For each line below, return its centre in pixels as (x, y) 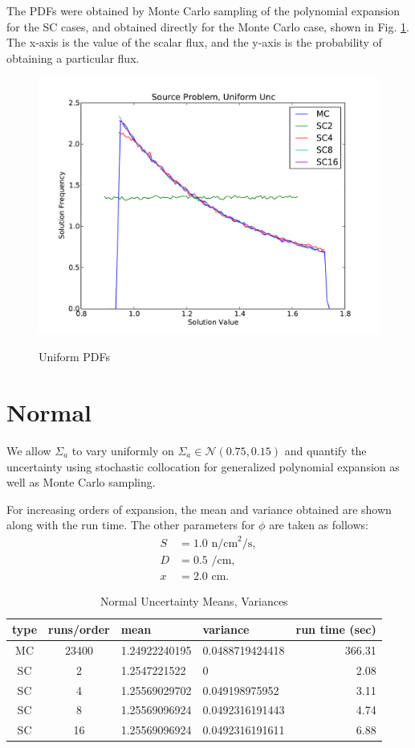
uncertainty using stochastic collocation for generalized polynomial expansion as (203, 466)
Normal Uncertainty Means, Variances (194, 601)
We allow (29, 450)
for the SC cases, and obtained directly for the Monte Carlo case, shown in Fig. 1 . (208, 26)
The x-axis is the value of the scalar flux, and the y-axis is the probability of (194, 42)
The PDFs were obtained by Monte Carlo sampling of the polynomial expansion (203, 10)
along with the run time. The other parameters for (131, 525)
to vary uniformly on (123, 450)
